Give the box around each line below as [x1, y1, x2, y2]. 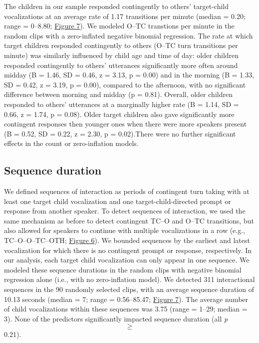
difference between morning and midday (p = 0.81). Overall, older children [4, 89, 233, 99]
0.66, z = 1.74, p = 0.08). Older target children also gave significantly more [4, 108, 235, 119]
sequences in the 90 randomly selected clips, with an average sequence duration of [4, 284, 254, 294]
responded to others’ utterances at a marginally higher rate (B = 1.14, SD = [4, 98, 239, 109]
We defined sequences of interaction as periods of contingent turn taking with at [4, 186, 250, 196]
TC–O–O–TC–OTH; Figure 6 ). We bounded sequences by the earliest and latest [4, 235, 250, 245]
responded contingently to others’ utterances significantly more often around [4, 59, 238, 70]
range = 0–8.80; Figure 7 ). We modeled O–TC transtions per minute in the [4, 20, 235, 31]
